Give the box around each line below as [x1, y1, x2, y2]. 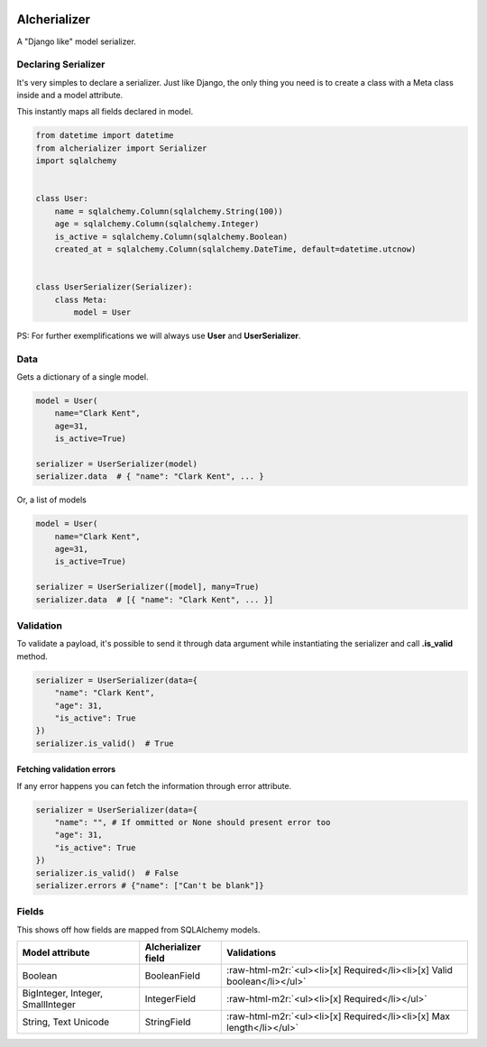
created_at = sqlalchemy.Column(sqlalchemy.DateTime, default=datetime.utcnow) [54, 243, 417, 254]
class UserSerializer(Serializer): [35, 282, 193, 292]
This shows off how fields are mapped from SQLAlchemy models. [16, 924, 261, 935]
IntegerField [144, 993, 197, 1006]
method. [16, 650, 49, 662]
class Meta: [54, 294, 108, 305]
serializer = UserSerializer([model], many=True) [35, 582, 260, 592]
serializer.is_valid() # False [35, 868, 179, 878]
